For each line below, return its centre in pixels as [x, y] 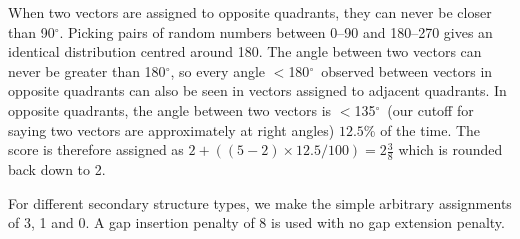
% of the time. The [422, 129]
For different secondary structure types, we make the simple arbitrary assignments [260, 202]
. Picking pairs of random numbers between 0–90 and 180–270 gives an [276, 31]
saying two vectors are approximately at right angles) [171, 129]
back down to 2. [57, 168]
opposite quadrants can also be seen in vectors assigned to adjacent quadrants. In [257, 90]
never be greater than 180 [87, 70]
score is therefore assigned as [96, 149]
